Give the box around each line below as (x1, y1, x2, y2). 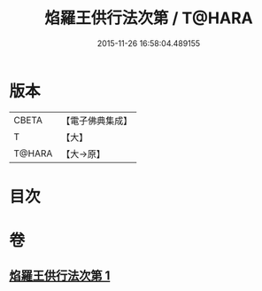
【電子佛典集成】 (61, 114, 133, 127)
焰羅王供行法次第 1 (9, 268, 111, 284)
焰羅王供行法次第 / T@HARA (43, 8, 254, 28)
